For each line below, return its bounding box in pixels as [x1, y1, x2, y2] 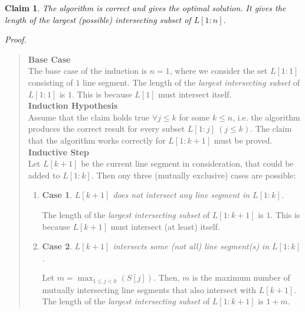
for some [179, 110, 210, 123]
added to [28, 168, 60, 181]
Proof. [5, 33, 27, 45]
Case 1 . [42, 188, 73, 201]
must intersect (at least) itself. [110, 220, 220, 232]
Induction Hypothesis [28, 99, 118, 112]
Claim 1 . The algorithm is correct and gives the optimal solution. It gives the [5, 2, 286, 14]
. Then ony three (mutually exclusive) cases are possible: [91, 168, 296, 181]
